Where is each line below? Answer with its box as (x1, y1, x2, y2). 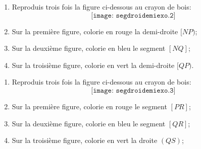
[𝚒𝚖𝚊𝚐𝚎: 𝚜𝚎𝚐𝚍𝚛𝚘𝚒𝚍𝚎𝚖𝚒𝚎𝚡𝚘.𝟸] (91, 12, 176, 19)
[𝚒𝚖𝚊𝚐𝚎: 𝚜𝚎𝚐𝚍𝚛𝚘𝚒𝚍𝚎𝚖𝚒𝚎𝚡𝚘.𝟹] (91, 87, 176, 94)
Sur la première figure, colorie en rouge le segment (12, 101, 167, 111)
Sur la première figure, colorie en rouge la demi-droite (12, 26, 178, 36)
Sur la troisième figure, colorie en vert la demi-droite (12, 59, 175, 70)
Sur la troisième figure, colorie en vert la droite (12, 135, 158, 145)
